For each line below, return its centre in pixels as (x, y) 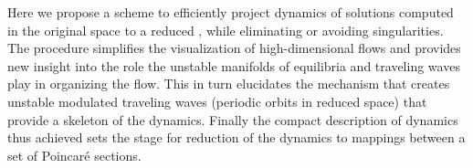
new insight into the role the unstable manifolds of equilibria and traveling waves (234, 65)
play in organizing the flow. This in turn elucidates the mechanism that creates (229, 84)
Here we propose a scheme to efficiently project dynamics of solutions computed (231, 12)
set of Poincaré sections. (74, 155)
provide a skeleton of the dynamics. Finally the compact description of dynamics (233, 119)
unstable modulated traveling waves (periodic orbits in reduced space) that (217, 101)
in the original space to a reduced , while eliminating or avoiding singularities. (226, 30)
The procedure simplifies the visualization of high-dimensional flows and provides (234, 48)
